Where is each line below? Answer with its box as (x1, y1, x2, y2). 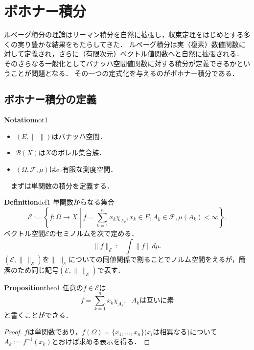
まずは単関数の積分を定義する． (10, 180, 114, 190)
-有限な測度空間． (60, 164, 117, 174)
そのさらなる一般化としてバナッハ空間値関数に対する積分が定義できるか (4, 58, 237, 68)
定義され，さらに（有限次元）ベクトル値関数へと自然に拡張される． (24, 48, 243, 59)
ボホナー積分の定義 (4, 92, 96, 107)
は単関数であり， (27, 327, 82, 337)
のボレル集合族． (51, 147, 106, 158)
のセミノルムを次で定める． (49, 228, 139, 238)
